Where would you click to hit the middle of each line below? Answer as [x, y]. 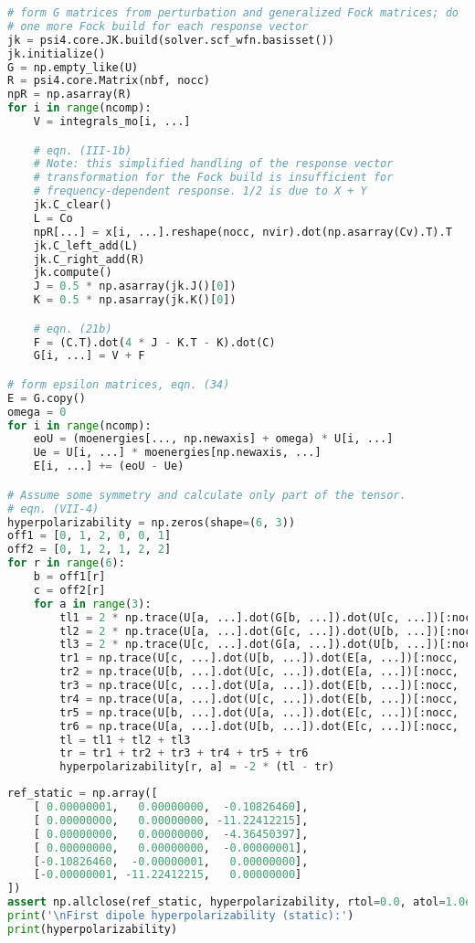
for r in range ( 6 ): [66, 563]
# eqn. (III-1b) [83, 150]
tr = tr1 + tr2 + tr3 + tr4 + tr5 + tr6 [184, 753]
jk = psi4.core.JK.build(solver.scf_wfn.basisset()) [171, 40]
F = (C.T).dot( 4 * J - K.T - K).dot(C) [154, 342]
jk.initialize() [57, 53]
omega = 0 [37, 412]
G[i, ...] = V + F [89, 356]
